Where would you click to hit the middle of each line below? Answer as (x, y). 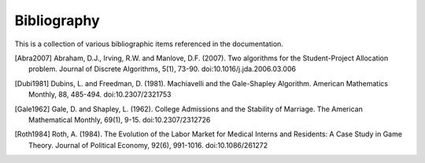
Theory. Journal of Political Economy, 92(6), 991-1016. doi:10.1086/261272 (148, 145)
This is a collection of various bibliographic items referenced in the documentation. (149, 44)
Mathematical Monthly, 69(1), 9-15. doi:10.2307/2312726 (120, 120)
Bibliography (57, 20)
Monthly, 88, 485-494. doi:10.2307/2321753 (100, 95)
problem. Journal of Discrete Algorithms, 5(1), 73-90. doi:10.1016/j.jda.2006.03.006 (163, 69)
